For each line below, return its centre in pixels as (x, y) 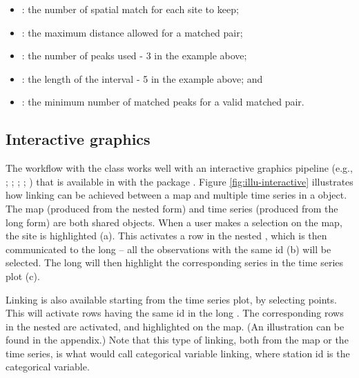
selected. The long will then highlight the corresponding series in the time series (175, 262)
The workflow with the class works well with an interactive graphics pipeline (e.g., (179, 168)
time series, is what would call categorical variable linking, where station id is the (178, 353)
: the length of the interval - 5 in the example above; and (142, 78)
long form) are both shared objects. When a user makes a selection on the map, (174, 222)
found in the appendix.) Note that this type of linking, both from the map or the (177, 340)
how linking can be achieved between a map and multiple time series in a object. (176, 195)
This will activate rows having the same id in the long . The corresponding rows (175, 313)
